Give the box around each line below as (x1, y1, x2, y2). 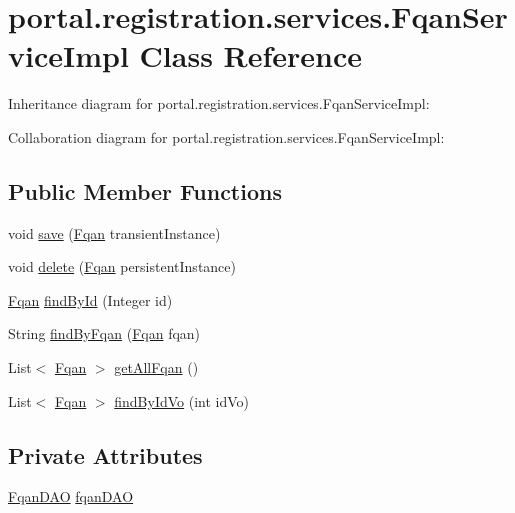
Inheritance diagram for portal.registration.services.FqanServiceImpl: (8, 93, 430, 114)
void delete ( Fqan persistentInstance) (8, 256, 236, 277)
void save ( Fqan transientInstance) (8, 222, 221, 243)
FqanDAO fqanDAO (8, 486, 134, 507)
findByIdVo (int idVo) (114, 390, 250, 411)
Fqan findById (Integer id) (8, 289, 173, 310)
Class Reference (139, 35, 363, 76)
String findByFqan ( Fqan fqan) (8, 323, 201, 344)
